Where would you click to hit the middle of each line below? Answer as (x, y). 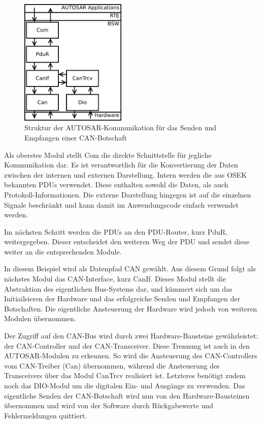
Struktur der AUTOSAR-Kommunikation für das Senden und (121, 128)
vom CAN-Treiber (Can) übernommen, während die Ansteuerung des (112, 365)
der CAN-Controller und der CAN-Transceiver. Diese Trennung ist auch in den (127, 345)
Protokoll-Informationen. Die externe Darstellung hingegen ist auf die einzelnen (128, 194)
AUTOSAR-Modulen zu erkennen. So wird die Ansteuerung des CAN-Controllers (131, 356)
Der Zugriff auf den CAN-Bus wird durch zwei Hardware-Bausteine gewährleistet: (131, 336)
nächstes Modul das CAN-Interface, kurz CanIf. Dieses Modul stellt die (115, 279)
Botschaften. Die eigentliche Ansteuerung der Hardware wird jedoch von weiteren (131, 308)
